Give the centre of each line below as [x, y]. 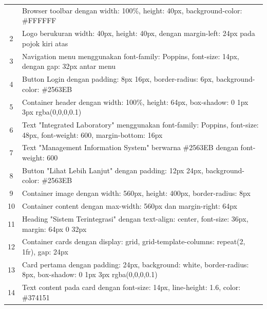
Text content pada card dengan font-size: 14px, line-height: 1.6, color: [131, 287]
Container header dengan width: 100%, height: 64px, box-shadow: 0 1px [135, 102]
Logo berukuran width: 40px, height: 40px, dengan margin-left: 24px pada [139, 33]
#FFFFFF [39, 20]
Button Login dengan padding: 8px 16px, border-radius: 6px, [118, 79]
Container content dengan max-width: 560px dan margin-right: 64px [130, 206]
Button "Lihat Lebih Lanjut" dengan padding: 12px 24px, [113, 170]
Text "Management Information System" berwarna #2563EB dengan [130, 147]
